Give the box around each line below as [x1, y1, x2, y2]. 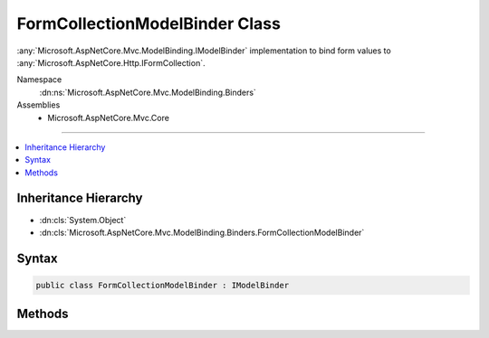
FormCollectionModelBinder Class [16, 14, 281, 33]
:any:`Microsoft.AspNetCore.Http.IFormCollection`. [16, 57, 206, 68]
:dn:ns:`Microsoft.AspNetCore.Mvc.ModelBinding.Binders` [39, 87, 257, 98]
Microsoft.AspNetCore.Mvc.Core [47, 112, 169, 123]
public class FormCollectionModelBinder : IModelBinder [35, 280, 290, 290]
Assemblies [16, 99, 61, 110]
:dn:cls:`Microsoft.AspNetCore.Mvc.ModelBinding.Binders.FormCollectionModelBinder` [39, 227, 365, 238]
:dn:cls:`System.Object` [39, 214, 127, 225]
